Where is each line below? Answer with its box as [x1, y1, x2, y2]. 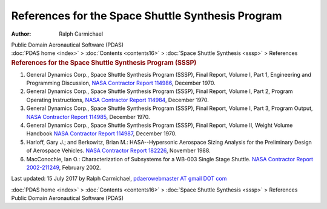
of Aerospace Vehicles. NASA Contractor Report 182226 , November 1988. [26, 147, 211, 154]
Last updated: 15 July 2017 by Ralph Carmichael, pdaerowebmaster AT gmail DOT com [11, 175, 227, 182]
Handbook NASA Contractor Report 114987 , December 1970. [26, 130, 177, 137]
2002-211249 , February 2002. [26, 164, 101, 171]
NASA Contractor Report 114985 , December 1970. [26, 113, 151, 120]
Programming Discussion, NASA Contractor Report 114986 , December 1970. [26, 79, 216, 86]
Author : [11, 30, 31, 37]
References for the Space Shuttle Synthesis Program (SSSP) [11, 58, 197, 66]
